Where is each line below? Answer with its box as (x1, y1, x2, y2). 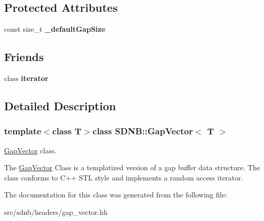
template (4, 125, 42, 137)
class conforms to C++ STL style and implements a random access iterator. (4, 172, 243, 183)
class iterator (4, 73, 49, 83)
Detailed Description (4, 97, 116, 113)
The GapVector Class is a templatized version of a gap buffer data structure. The (4, 162, 260, 173)
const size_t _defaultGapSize (4, 24, 106, 34)
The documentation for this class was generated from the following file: (4, 189, 227, 200)
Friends (4, 49, 44, 65)
